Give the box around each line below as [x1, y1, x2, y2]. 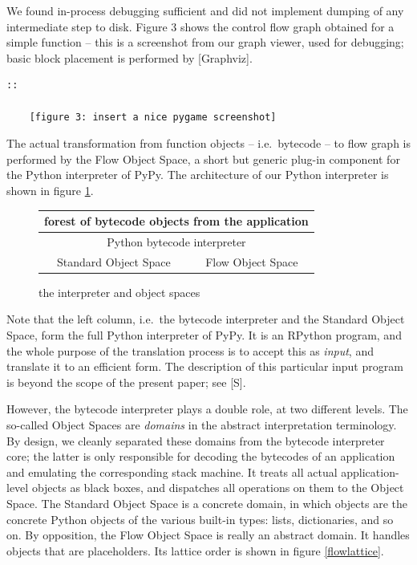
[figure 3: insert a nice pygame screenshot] [29, 111, 277, 123]
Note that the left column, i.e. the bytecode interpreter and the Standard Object [6, 311, 405, 327]
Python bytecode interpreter [107, 233, 246, 250]
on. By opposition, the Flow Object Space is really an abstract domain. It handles [6, 526, 410, 543]
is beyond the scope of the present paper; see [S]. [6, 373, 246, 390]
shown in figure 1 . [6, 181, 94, 198]
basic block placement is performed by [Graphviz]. [6, 49, 253, 66]
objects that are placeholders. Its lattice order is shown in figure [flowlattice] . [6, 542, 384, 559]
